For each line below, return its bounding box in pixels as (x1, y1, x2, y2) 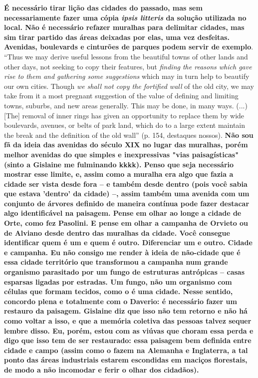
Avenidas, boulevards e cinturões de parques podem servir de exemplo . (4, 41, 254, 52)
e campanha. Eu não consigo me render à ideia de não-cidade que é (4, 247, 241, 257)
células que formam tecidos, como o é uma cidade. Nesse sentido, (4, 286, 233, 297)
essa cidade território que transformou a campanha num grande (4, 257, 228, 267)
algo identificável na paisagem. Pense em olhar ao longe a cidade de (4, 208, 242, 218)
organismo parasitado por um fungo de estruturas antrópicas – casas (4, 267, 245, 277)
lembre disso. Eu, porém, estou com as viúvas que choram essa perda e (4, 325, 254, 336)
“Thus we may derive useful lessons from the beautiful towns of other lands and (4, 51, 248, 61)
